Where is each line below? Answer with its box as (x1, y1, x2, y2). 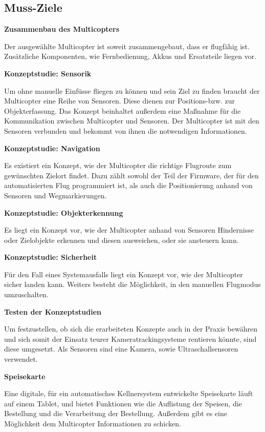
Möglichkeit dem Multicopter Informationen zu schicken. (4, 418, 181, 429)
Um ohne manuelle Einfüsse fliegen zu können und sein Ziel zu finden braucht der (4, 85, 260, 96)
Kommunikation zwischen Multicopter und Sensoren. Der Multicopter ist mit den (4, 115, 259, 126)
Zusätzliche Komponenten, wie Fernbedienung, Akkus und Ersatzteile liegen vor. (4, 51, 257, 61)
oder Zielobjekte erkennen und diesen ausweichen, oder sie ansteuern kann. (4, 234, 239, 245)
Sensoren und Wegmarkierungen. (4, 190, 107, 200)
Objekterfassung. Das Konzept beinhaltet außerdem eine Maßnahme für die (4, 105, 241, 116)
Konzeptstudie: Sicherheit (4, 252, 97, 262)
